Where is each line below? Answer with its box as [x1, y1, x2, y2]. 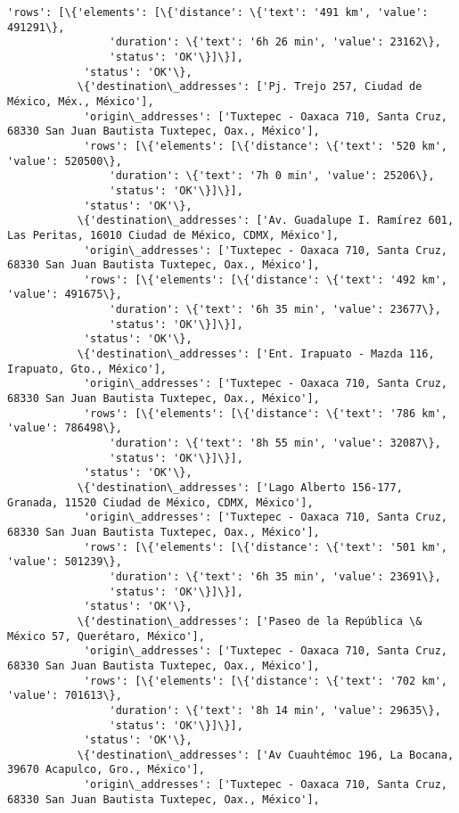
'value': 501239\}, [7, 555, 122, 569]
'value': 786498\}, [7, 422, 122, 435]
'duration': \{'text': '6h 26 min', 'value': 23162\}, [109, 36, 441, 49]
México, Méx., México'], [7, 94, 154, 108]
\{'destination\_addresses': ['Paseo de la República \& [77, 614, 422, 628]
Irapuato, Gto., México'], [7, 362, 167, 375]
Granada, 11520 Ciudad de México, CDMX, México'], [7, 496, 314, 509]
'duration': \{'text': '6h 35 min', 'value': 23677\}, [109, 303, 441, 316]
